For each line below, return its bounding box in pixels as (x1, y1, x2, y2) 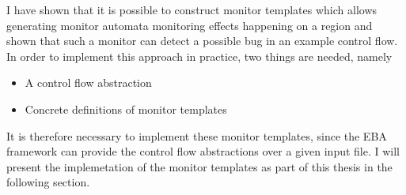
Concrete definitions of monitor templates (25, 100, 227, 117)
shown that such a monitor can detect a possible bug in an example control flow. (6, 32, 398, 49)
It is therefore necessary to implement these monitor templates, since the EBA (6, 127, 387, 144)
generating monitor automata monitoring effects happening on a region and (6, 17, 373, 33)
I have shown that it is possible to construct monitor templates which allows (6, 2, 378, 17)
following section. (6, 174, 90, 190)
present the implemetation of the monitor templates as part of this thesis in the (6, 158, 393, 174)
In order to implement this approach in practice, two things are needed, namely (6, 47, 393, 64)
